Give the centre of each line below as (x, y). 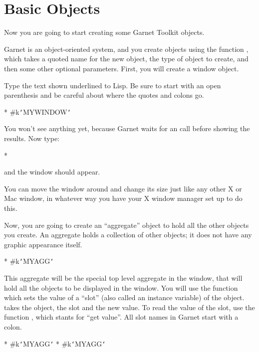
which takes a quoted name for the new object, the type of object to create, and (126, 59)
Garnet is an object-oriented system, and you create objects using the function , (126, 49)
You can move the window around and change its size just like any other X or (123, 188)
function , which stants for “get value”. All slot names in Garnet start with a (121, 317)
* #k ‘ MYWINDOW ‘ (37, 111)
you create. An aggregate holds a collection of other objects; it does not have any (128, 235)
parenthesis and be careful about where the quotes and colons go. (104, 95)
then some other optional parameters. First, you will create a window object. (122, 68)
